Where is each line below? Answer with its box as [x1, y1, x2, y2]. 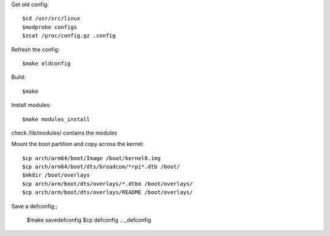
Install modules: [11, 101, 51, 109]
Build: [11, 73, 26, 81]
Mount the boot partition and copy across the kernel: [11, 141, 144, 148]
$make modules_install [22, 116, 90, 122]
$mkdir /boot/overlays [22, 172, 90, 179]
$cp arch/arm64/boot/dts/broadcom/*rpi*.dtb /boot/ [22, 163, 180, 171]
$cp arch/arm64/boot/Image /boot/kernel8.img [22, 155, 161, 161]
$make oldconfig [22, 60, 71, 67]
